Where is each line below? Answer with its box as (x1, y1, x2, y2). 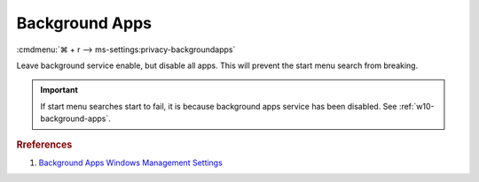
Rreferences (16, 138, 73, 150)
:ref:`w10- (398, 101, 435, 111)
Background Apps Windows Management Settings (38, 157, 224, 168)
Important (40, 85, 79, 95)
